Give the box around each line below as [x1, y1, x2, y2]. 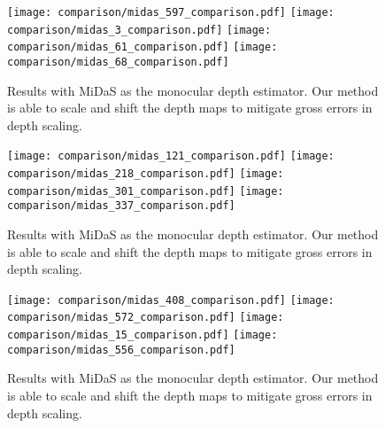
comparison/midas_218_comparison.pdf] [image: [7, 167, 284, 181]
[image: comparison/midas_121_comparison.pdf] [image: [7, 150, 335, 163]
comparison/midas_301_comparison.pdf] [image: [7, 184, 284, 198]
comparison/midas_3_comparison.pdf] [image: [7, 23, 272, 36]
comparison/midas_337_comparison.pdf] [7, 199, 235, 213]
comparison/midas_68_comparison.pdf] [7, 55, 229, 68]
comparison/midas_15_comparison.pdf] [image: [7, 329, 278, 342]
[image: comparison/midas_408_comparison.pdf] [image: [7, 293, 335, 307]
